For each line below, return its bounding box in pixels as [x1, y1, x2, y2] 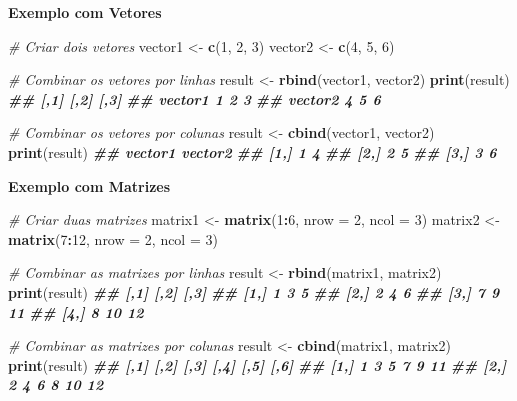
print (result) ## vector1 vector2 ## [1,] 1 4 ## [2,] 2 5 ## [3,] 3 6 [8, 141, 497, 162]
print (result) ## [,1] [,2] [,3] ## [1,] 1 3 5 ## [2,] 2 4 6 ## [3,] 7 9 [8, 281, 500, 302]
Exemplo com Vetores [8, 2, 162, 22]
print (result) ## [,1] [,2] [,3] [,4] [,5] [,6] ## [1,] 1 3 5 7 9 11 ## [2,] [8, 354, 507, 375]
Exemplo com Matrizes [8, 175, 171, 196]
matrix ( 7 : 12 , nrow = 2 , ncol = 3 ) [8, 228, 218, 249]
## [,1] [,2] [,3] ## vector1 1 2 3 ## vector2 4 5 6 [8, 88, 381, 109]
